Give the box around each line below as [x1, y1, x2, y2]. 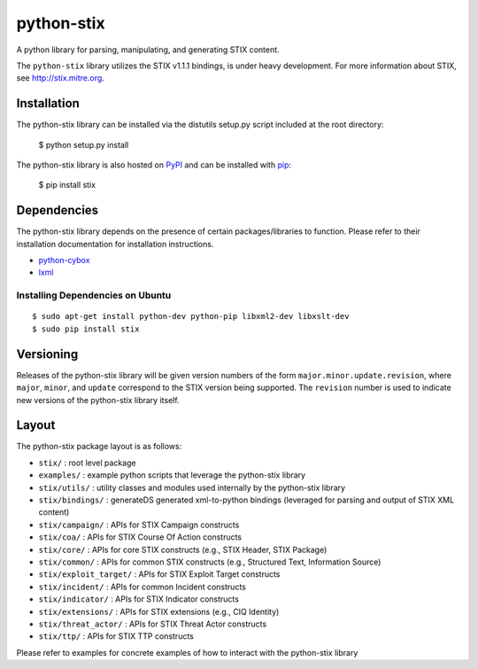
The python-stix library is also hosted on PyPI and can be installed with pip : [16, 159, 292, 170]
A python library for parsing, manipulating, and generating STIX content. [16, 44, 280, 55]
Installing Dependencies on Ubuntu [16, 289, 172, 301]
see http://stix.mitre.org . [16, 73, 105, 83]
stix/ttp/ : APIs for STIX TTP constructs [38, 631, 194, 642]
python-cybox [38, 255, 90, 266]
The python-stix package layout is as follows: [16, 441, 182, 452]
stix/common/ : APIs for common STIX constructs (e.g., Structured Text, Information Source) [38, 556, 382, 567]
